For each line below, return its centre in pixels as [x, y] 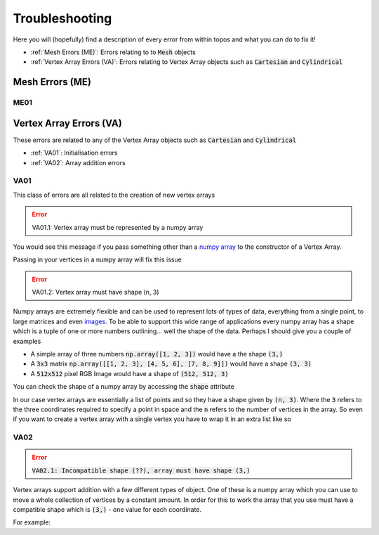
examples [27, 341]
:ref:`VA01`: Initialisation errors [74, 153]
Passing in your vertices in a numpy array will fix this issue [97, 259]
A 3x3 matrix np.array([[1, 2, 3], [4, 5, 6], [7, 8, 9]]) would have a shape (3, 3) [171, 364]
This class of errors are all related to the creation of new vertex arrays [114, 195]
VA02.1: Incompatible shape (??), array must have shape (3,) [141, 470]
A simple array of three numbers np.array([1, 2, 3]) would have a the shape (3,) [157, 354]
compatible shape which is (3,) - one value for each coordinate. [107, 509]
